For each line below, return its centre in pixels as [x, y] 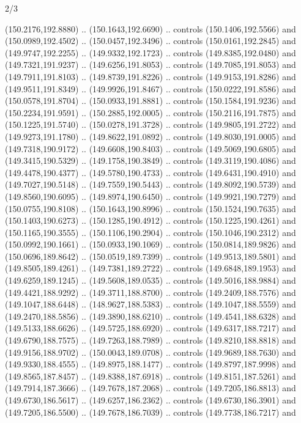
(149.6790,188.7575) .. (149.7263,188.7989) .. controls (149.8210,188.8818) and [150, 340]
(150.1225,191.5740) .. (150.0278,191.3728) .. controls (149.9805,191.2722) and [150, 124]
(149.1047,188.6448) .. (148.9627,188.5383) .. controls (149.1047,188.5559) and [150, 304]
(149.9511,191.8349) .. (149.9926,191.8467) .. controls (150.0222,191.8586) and [150, 88]
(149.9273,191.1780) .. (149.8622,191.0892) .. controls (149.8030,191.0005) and [150, 136]
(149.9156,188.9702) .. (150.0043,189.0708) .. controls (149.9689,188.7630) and [150, 352]
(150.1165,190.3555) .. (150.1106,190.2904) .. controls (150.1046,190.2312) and [150, 232]
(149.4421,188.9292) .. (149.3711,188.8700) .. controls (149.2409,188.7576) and [150, 292]
